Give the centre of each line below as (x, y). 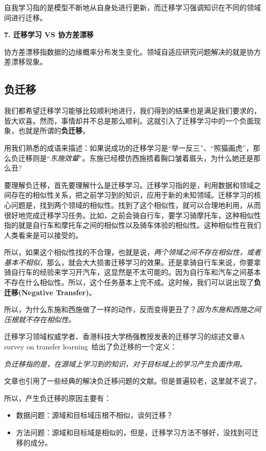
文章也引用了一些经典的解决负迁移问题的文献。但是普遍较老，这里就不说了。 (132, 381)
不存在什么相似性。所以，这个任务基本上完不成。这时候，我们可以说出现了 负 (132, 282)
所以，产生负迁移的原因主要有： (58, 398)
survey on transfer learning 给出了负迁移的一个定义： (91, 347)
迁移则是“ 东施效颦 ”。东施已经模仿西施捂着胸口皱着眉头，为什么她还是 (136, 158)
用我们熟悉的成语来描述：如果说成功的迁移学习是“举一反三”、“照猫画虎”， (129, 147)
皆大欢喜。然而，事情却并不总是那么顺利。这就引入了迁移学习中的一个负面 (129, 120)
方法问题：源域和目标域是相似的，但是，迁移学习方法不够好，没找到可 (134, 432)
